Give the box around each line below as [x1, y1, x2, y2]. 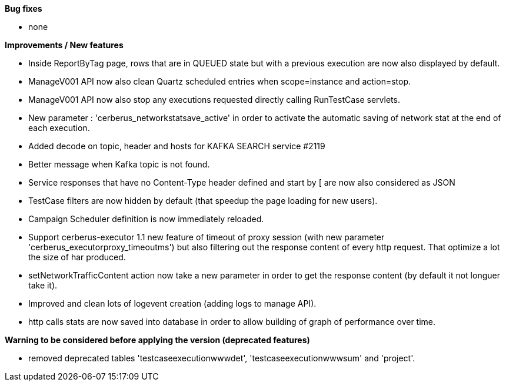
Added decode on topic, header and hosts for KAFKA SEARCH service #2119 [28, 141, 325, 151]
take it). [28, 280, 58, 290]
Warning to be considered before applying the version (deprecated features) [5, 335, 310, 345]
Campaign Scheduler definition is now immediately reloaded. [28, 214, 264, 224]
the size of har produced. [28, 252, 126, 262]
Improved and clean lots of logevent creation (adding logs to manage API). [28, 298, 317, 308]
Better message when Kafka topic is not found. [28, 159, 210, 169]
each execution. [28, 123, 90, 133]
